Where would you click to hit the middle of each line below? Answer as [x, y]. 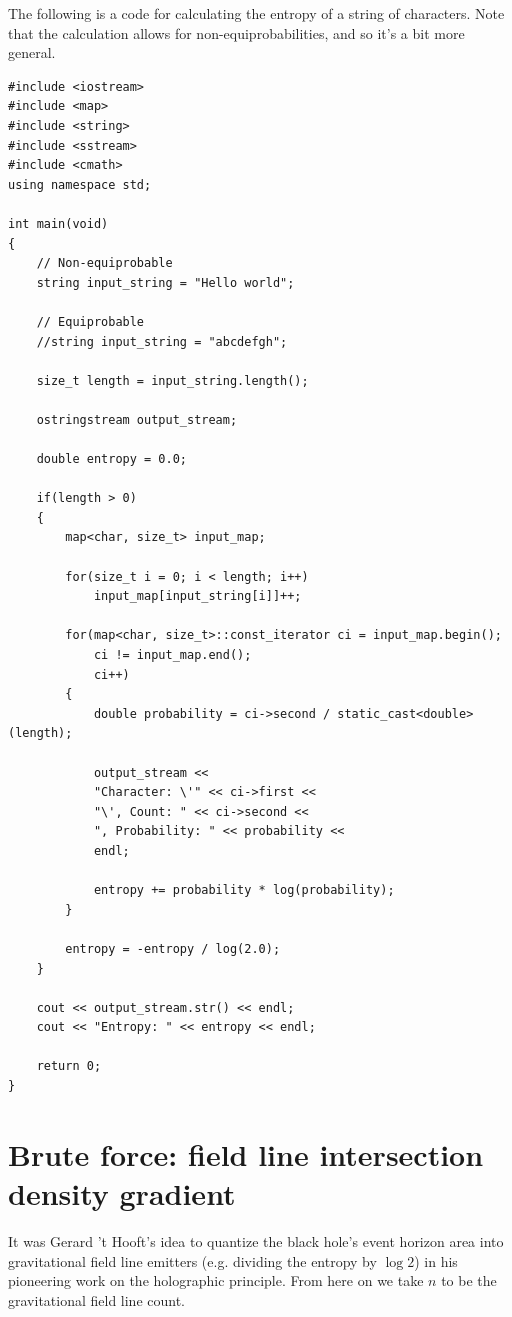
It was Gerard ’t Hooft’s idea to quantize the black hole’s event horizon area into [256, 1240]
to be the [469, 1280]
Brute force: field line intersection [246, 1153]
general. [32, 52]
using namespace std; [80, 184]
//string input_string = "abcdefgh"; [162, 341]
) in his [436, 1260]
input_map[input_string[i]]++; [197, 596]
